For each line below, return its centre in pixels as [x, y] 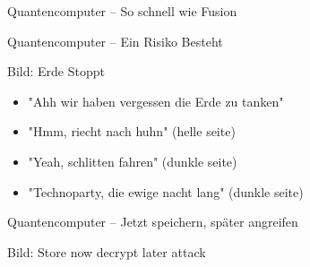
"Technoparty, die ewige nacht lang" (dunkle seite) [166, 191]
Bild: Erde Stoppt [56, 71]
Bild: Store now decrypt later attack [107, 251]
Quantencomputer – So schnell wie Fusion [122, 11]
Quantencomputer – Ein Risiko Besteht [115, 41]
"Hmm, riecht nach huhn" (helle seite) [132, 131]
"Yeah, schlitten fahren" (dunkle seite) [133, 161]
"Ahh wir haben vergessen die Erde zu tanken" [156, 101]
